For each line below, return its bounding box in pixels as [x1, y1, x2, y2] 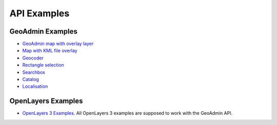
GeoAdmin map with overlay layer [22, 41, 94, 47]
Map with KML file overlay [22, 47, 77, 54]
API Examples [9, 8, 70, 19]
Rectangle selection [22, 62, 64, 68]
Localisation [22, 83, 48, 89]
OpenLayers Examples [9, 97, 83, 106]
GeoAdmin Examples [9, 27, 78, 36]
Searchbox [22, 69, 46, 75]
